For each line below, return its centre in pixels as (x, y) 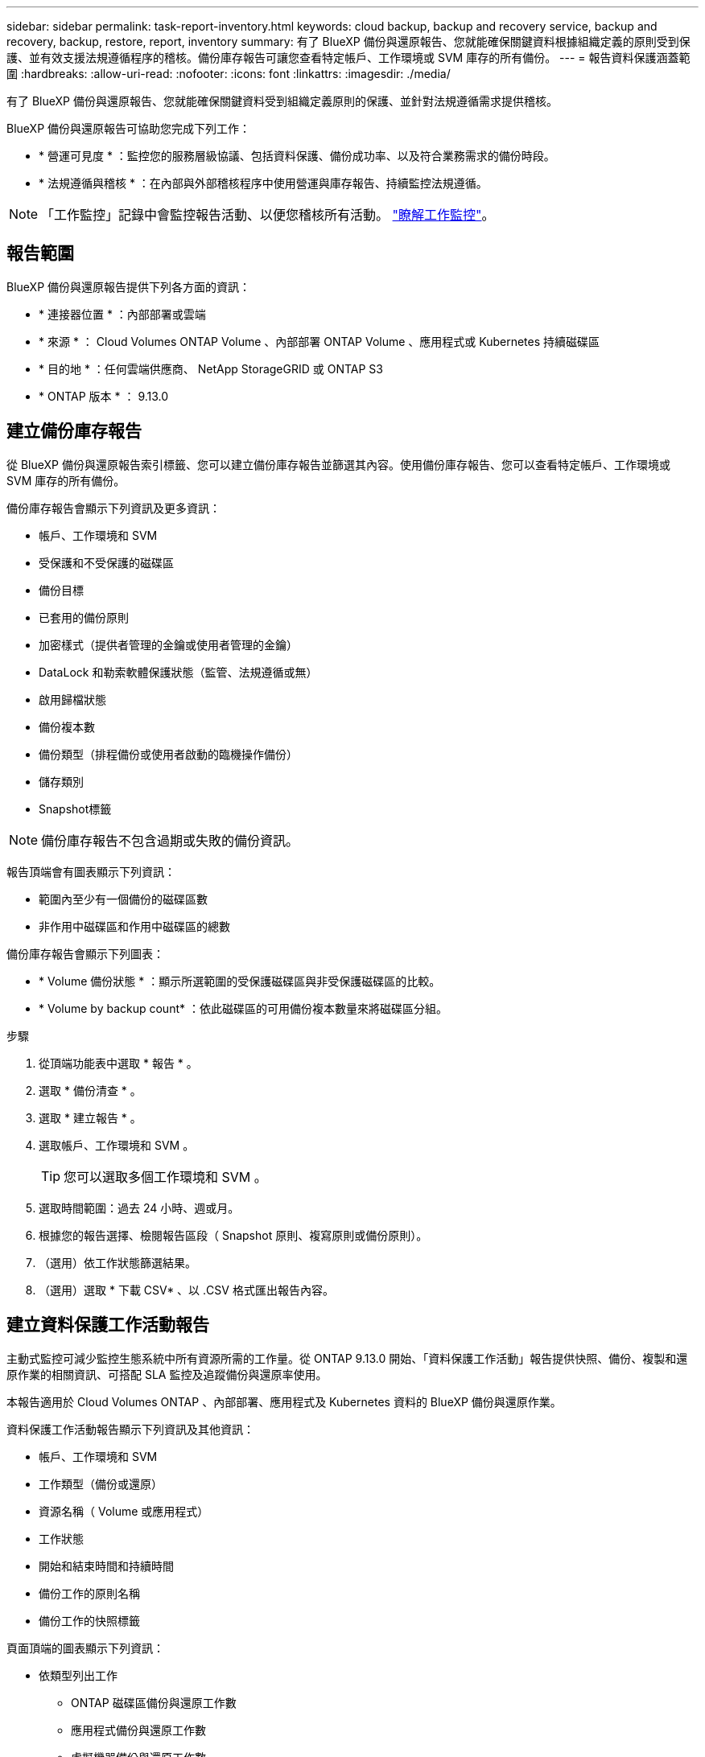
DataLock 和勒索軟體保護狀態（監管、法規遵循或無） (178, 672)
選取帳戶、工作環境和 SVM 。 (117, 1145)
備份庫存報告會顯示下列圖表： (85, 953)
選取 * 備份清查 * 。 (90, 1090)
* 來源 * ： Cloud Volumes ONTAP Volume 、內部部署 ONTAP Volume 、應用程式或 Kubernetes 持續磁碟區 (320, 341)
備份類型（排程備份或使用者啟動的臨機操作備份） (168, 754)
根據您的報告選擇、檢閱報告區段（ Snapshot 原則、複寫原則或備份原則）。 (233, 1235)
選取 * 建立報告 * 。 (90, 1117)
